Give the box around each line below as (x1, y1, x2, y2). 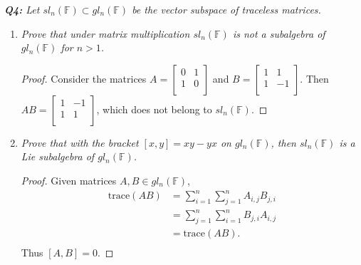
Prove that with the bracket (21, 135, 139, 150)
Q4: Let (4, 2, 40, 16)
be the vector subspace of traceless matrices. (132, 2, 321, 16)
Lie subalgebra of (21, 149, 95, 164)
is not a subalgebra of (232, 26, 325, 41)
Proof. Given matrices (21, 172, 117, 187)
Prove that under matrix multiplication (21, 26, 190, 41)
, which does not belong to (96, 101, 212, 116)
